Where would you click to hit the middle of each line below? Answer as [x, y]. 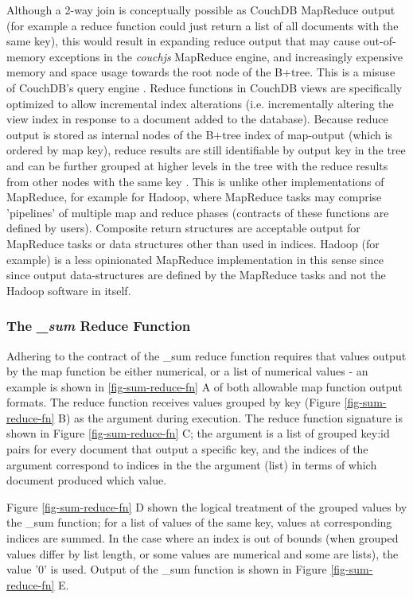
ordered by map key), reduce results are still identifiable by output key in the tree [206, 150]
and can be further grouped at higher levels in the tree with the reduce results [197, 165]
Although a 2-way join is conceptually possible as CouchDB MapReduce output [201, 10]
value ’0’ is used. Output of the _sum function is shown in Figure [167, 569]
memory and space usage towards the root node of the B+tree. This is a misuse [201, 72]
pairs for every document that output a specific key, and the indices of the [187, 449]
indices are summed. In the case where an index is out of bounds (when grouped [203, 538]
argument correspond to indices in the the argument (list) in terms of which [192, 464]
